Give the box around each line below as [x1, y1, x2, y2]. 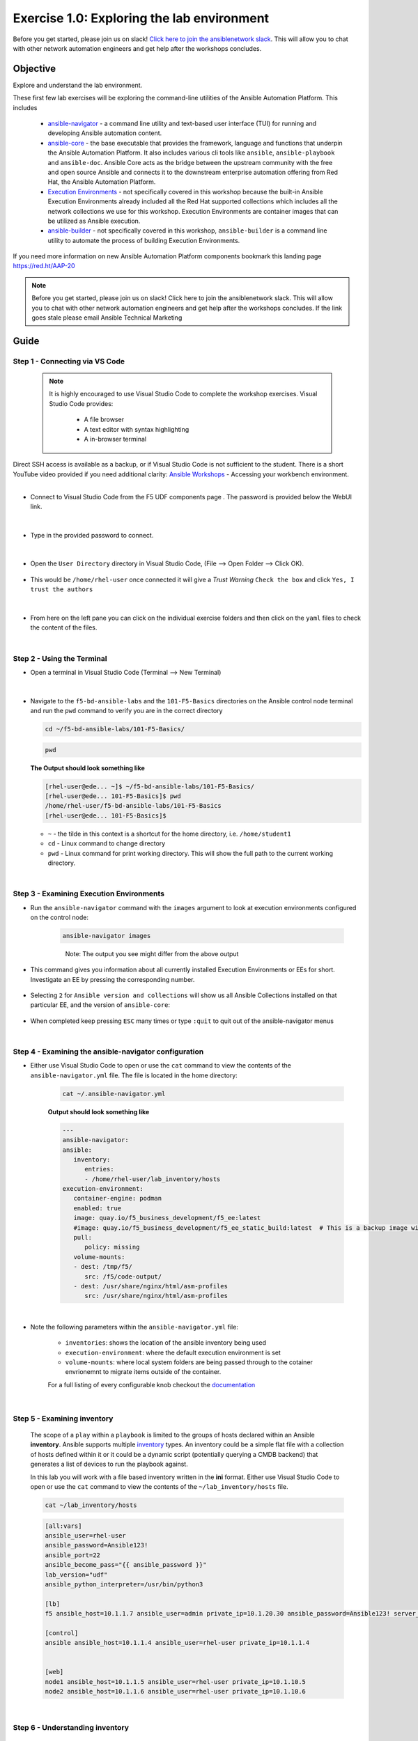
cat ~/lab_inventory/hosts [45, 1501, 137, 1509]
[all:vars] [45, 1522, 82, 1530]
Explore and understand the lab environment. [13, 81, 143, 89]
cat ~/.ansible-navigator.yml [62, 1090, 166, 1098]
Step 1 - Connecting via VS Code [13, 356, 125, 366]
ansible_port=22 [45, 1551, 101, 1559]
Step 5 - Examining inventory [13, 1414, 114, 1423]
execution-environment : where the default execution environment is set [65, 1348, 281, 1357]
